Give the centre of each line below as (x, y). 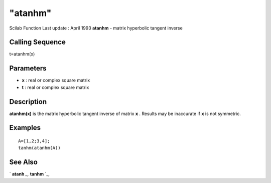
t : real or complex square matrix (55, 87)
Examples (25, 128)
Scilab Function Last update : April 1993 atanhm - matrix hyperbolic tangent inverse (96, 28)
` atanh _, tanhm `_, (30, 174)
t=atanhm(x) (22, 54)
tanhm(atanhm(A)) (39, 148)
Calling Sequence (38, 42)
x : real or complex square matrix (56, 80)
